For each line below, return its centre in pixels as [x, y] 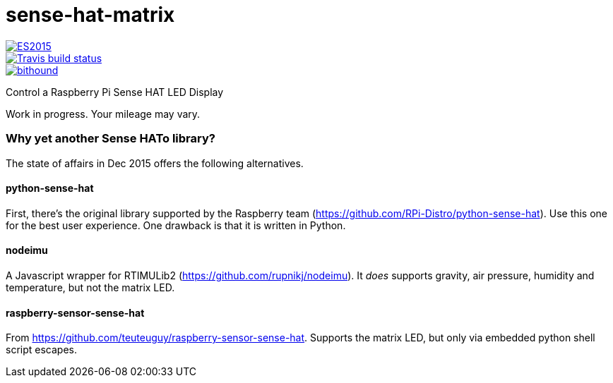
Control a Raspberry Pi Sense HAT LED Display [115, 92]
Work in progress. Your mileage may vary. [103, 114]
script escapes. [41, 350]
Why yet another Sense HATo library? [111, 139]
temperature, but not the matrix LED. [90, 287]
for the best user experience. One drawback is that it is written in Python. [176, 225]
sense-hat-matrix [90, 15]
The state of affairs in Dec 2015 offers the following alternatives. [155, 163]
